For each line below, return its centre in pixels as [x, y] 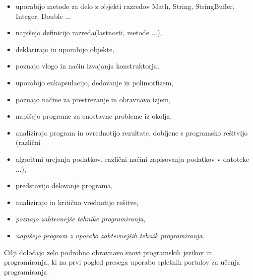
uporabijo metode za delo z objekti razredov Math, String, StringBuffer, [125, 6]
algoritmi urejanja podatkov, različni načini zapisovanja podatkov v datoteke [132, 159]
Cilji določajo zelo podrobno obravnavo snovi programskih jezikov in [108, 252]
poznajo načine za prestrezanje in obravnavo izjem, [93, 99]
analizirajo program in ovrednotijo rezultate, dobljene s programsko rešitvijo [132, 132]
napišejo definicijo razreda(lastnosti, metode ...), [89, 33]
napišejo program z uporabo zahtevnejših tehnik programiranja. [110, 235]
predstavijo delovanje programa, [64, 185]
